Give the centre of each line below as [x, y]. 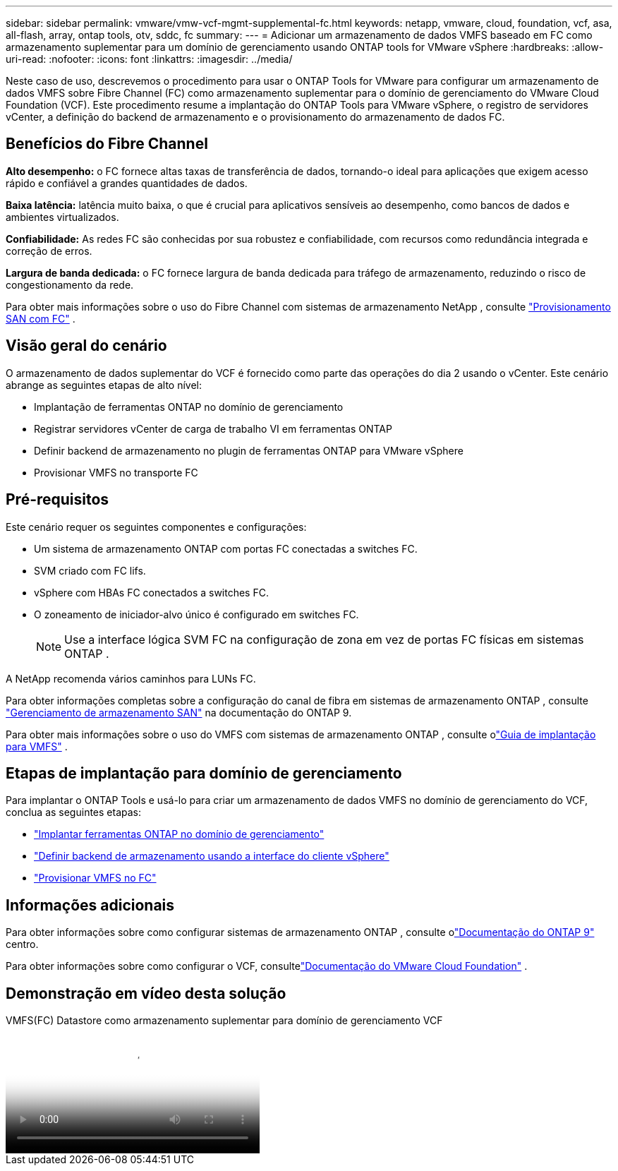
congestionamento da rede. [70, 284]
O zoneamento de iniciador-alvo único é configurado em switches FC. [196, 614]
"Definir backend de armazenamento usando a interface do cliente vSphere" [212, 856]
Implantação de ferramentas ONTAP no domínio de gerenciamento [189, 407]
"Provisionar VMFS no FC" [95, 878]
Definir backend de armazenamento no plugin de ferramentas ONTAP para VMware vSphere [249, 450]
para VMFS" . [37, 746]
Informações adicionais [90, 905]
